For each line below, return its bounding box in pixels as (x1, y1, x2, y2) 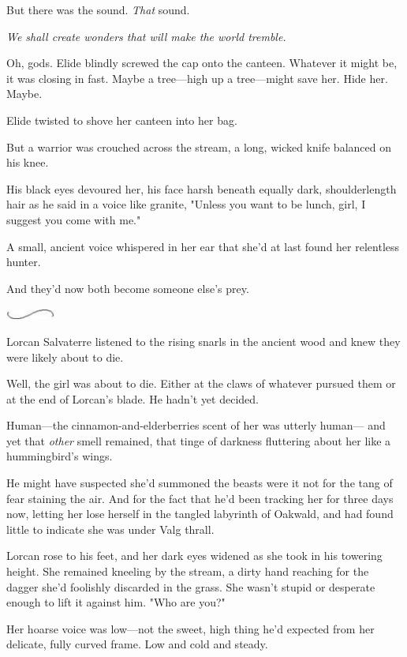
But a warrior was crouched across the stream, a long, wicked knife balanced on (6, 138, 391, 155)
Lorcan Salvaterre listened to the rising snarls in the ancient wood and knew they (6, 332, 401, 349)
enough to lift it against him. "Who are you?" (6, 594, 226, 610)
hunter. (6, 253, 41, 270)
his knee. (6, 154, 49, 171)
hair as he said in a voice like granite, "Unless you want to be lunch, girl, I (6, 196, 366, 212)
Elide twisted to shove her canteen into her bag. (6, 111, 237, 128)
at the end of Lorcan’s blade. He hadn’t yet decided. (6, 390, 259, 407)
